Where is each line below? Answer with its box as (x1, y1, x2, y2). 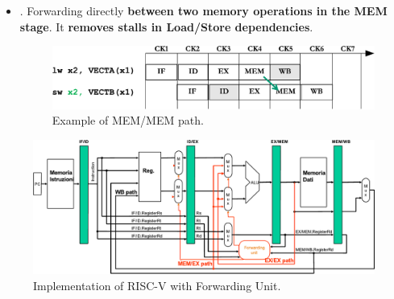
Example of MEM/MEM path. (52, 112, 204, 129)
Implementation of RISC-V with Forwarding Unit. (33, 276, 281, 293)
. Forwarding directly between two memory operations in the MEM (19, 2, 388, 18)
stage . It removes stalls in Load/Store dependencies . (19, 18, 313, 35)
